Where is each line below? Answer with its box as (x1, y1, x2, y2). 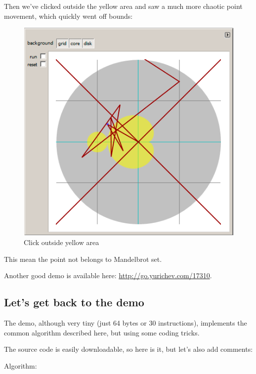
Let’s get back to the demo (4, 294, 144, 310)
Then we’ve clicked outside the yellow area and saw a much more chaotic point (4, 1, 243, 11)
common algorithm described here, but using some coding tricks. (4, 327, 200, 337)
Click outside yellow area (24, 237, 99, 248)
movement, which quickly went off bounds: (4, 10, 133, 21)
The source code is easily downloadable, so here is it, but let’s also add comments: (4, 344, 253, 354)
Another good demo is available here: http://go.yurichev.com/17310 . (4, 270, 212, 281)
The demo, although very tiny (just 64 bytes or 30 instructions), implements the (4, 318, 247, 328)
